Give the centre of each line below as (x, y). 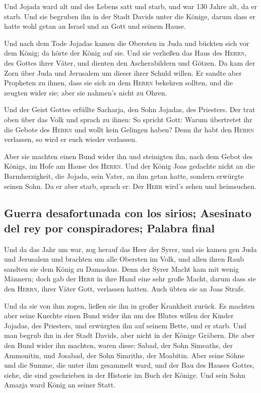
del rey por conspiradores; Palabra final (110, 228)
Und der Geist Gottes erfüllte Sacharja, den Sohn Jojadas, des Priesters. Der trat (130, 109)
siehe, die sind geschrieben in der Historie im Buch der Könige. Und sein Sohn (125, 375)
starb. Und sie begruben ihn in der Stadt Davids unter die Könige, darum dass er (130, 16)
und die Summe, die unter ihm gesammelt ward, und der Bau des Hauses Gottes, (129, 365)
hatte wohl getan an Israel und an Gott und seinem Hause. (95, 26)
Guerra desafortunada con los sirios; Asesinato (128, 213)
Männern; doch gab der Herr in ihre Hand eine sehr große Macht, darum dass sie (130, 279)
